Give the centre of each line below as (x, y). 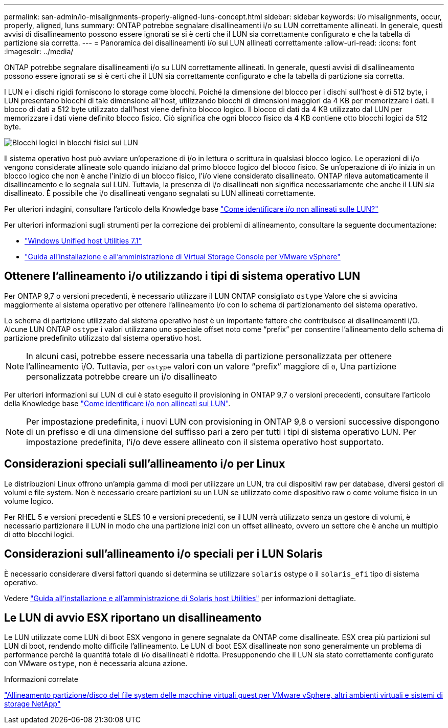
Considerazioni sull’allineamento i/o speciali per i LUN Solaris (163, 554)
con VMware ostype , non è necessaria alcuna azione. (96, 664)
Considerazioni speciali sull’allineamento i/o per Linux (145, 464)
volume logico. (29, 501)
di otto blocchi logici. (39, 534)
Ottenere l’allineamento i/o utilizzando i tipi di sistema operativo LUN (182, 276)
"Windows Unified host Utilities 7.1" (83, 241)
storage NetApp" (32, 704)
